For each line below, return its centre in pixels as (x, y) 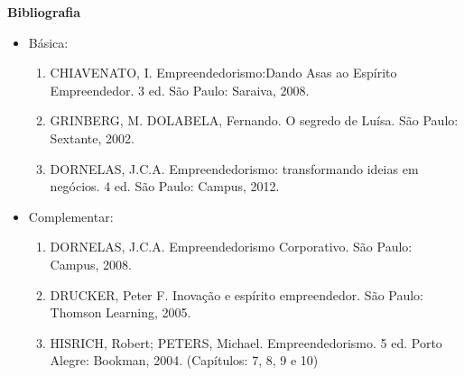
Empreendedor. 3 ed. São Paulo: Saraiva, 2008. (180, 90)
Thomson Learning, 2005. (121, 312)
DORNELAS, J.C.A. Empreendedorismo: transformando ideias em (234, 168)
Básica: (48, 42)
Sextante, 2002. (92, 138)
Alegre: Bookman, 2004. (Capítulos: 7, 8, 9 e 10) (184, 360)
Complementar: (71, 216)
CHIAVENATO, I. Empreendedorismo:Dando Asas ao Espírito (223, 73)
